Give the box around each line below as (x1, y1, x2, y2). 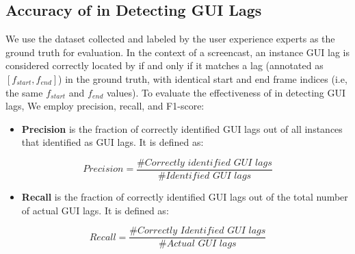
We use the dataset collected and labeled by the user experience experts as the (5, 31, 335, 46)
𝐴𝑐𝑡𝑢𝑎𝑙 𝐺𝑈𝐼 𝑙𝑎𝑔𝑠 (166, 239, 237, 249)
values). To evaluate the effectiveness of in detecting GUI (106, 85, 346, 99)
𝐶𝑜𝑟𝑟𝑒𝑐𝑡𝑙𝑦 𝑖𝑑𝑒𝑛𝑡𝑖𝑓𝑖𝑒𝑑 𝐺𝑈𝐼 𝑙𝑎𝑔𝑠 (144, 157, 272, 168)
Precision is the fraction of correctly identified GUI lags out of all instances (21, 121, 343, 136)
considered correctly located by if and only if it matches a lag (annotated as (5, 58, 324, 73)
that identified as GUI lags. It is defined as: (21, 135, 204, 149)
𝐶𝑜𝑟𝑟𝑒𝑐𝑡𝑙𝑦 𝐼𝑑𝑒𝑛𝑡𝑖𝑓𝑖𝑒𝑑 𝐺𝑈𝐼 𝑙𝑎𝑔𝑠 (137, 226, 266, 236)
